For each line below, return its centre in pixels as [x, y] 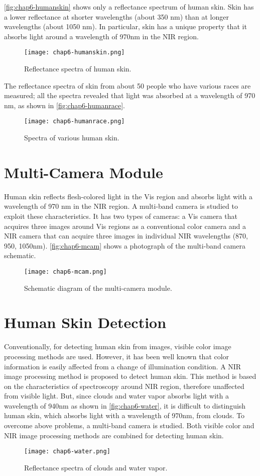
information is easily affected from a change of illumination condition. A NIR [123, 366]
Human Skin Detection [85, 322]
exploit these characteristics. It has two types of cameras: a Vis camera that [121, 216]
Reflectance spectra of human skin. [78, 69]
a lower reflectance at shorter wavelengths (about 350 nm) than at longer [116, 16]
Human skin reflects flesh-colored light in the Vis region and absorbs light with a [128, 196]
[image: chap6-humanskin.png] [75, 53]
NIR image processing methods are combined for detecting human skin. [114, 435]
